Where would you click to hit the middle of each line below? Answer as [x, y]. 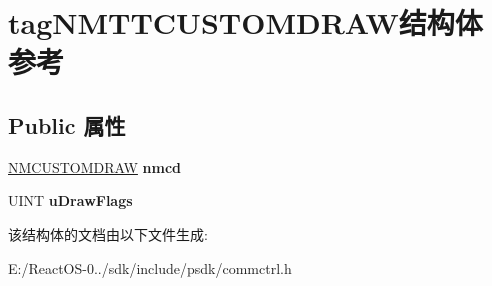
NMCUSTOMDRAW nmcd [95, 166]
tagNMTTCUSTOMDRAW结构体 [245, 22]
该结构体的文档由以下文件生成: [108, 233]
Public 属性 [67, 124]
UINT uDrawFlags [70, 200]
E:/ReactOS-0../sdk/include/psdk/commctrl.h [150, 267]
